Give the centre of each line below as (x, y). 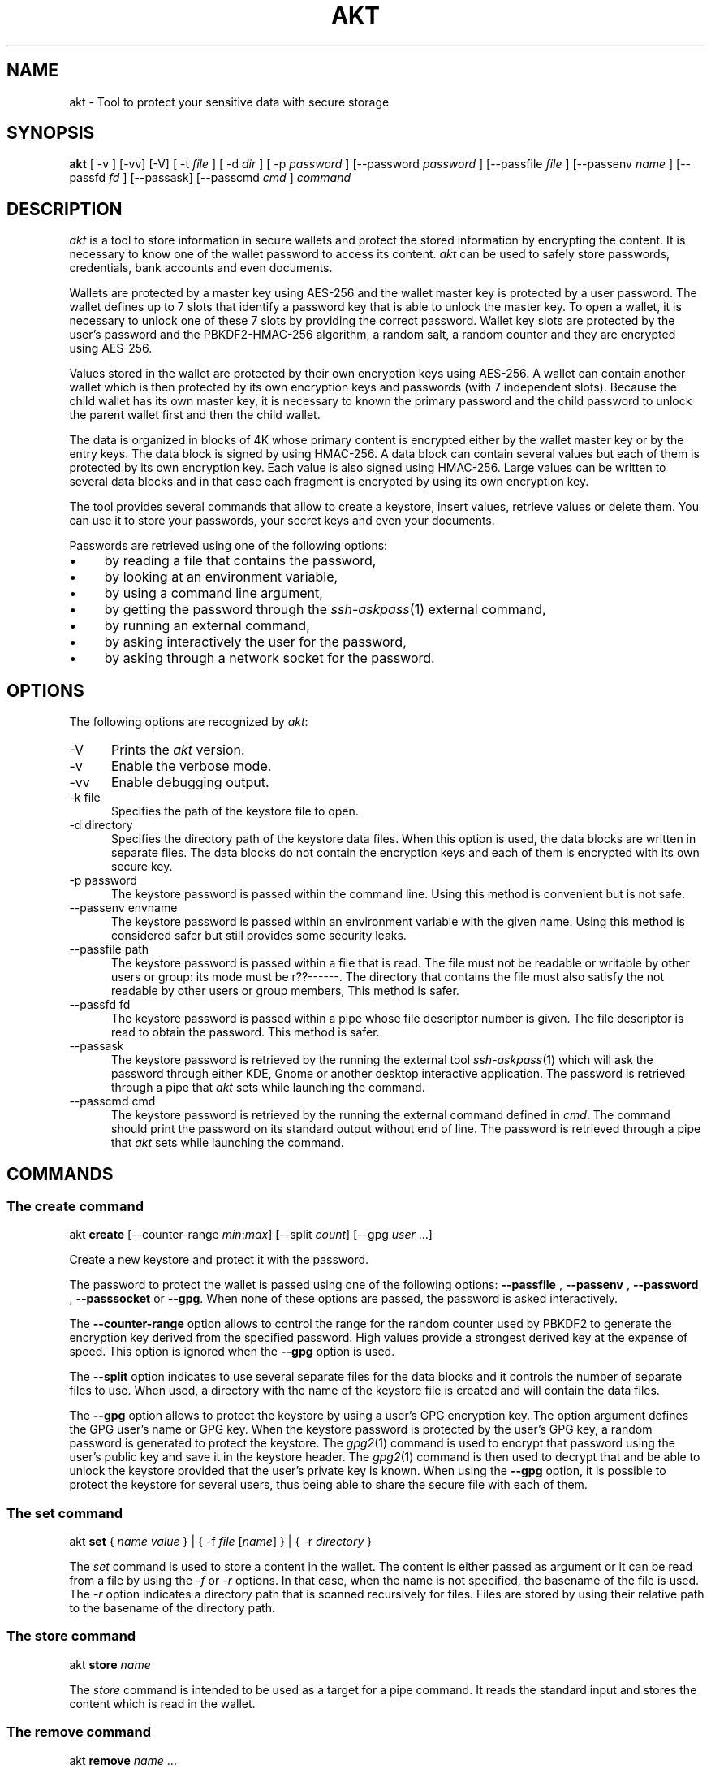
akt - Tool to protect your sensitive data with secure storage (229, 102)
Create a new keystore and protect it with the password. (219, 1260)
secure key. (142, 867)
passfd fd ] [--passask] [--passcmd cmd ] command (210, 178)
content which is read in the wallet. (162, 1703)
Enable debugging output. (190, 783)
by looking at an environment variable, (221, 577)
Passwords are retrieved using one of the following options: (228, 546)
